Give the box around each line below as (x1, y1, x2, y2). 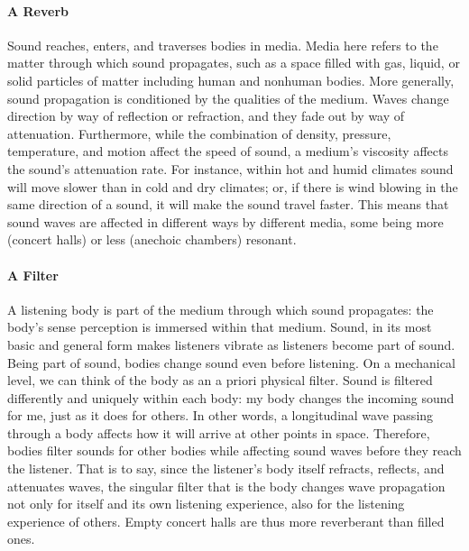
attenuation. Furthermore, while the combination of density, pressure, (7, 124, 391, 142)
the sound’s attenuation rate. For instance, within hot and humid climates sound (7, 159, 454, 178)
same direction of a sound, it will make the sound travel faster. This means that (7, 195, 449, 214)
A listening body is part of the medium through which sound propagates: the (7, 299, 434, 318)
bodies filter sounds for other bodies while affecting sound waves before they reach (7, 441, 462, 460)
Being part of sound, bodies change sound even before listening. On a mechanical (7, 353, 455, 372)
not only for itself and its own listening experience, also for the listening (7, 494, 405, 513)
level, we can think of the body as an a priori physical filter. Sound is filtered (7, 371, 433, 390)
